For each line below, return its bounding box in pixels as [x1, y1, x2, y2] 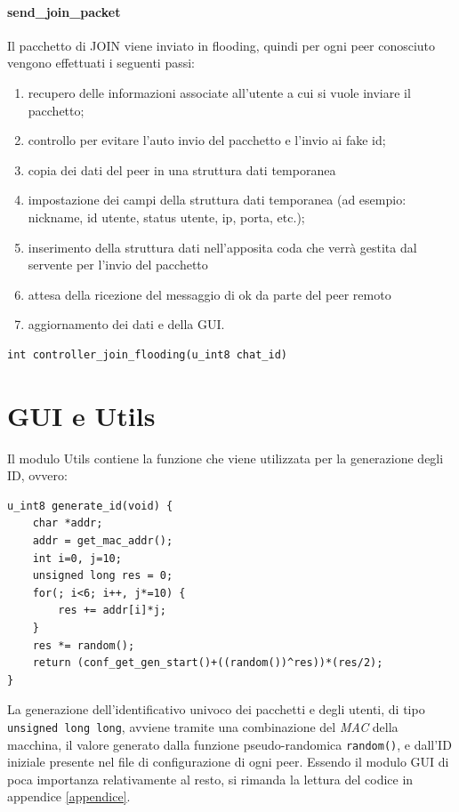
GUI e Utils [7, 397, 156, 433]
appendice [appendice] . [7, 787, 131, 806]
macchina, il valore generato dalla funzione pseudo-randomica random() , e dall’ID [7, 735, 452, 753]
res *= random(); [32, 639, 135, 652]
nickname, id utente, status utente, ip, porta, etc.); [28, 207, 305, 226]
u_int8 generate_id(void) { [7, 499, 173, 512]
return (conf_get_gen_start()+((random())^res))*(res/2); [32, 656, 383, 670]
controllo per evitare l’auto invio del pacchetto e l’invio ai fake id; [28, 131, 386, 149]
